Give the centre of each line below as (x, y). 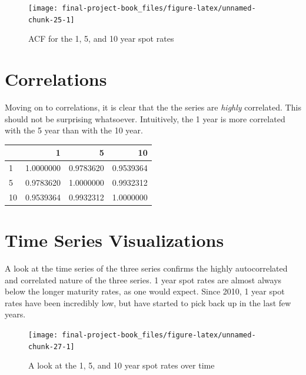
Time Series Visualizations (114, 240)
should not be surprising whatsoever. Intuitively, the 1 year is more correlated (145, 118)
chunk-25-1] (51, 20)
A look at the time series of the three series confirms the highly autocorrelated (146, 268)
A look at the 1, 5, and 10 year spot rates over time (122, 365)
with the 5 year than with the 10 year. (74, 130)
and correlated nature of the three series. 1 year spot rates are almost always (143, 279)
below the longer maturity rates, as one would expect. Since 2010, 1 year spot (145, 291)
